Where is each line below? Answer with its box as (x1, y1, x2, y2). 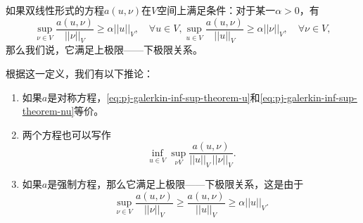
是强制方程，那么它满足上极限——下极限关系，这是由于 (47, 177, 304, 191)
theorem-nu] (22, 103, 75, 118)
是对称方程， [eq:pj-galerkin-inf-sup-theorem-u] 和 (47, 89, 260, 104)
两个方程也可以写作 (22, 127, 111, 141)
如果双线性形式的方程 (6, 3, 104, 17)
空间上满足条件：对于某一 (157, 3, 276, 17)
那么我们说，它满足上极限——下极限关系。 (6, 42, 203, 57)
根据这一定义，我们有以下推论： (6, 66, 153, 81)
